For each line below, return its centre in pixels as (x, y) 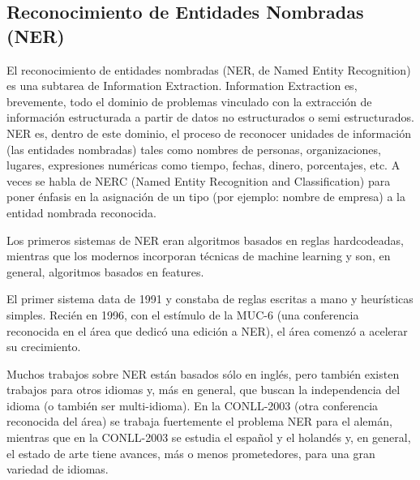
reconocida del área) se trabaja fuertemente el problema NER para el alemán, (199, 421)
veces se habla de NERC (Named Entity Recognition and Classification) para (199, 180)
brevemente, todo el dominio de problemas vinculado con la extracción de (189, 101)
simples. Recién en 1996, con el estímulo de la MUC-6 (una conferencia (183, 314)
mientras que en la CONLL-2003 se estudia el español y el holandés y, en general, (209, 437)
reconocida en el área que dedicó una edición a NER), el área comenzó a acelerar (207, 330)
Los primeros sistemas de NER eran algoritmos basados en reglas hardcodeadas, (205, 240)
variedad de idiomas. (58, 469)
